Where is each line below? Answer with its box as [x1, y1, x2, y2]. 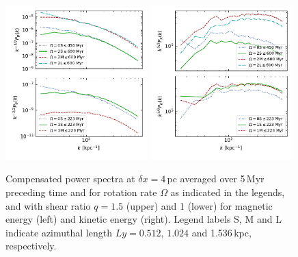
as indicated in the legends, [170, 185, 285, 199]
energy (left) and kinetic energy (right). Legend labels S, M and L [5, 212, 282, 226]
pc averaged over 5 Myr [167, 171, 265, 186]
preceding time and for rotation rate [5, 185, 157, 199]
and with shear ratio [5, 198, 91, 212]
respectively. [5, 238, 57, 253]
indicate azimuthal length [5, 225, 112, 239]
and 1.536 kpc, [191, 225, 252, 239]
